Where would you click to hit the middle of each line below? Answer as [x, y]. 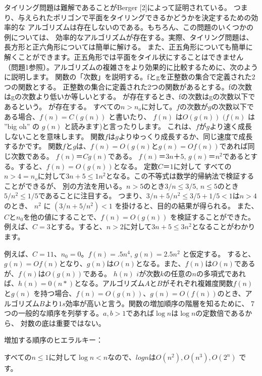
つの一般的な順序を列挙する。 [54, 313]
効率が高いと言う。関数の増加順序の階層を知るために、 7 [160, 303]
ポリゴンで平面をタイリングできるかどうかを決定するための [152, 17]
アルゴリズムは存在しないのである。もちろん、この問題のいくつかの [141, 27]
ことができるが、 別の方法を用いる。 [65, 185]
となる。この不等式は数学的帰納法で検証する [180, 176]
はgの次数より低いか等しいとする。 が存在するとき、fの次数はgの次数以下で [130, 96]
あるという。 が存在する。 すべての [62, 106]
